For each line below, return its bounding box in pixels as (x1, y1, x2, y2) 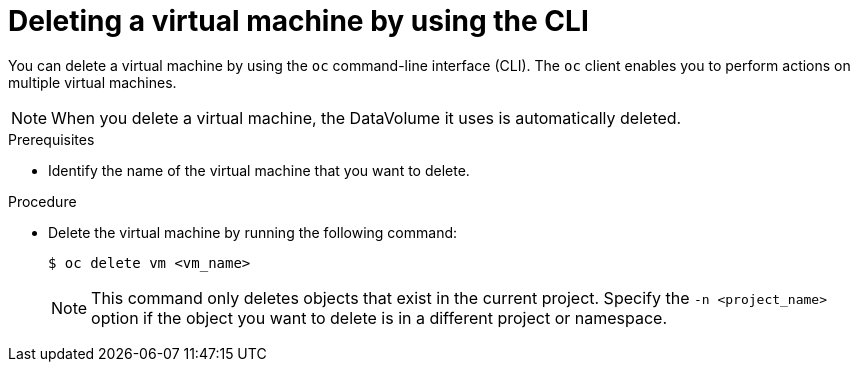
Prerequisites (8, 130, 95, 148)
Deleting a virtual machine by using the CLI (8, 4, 589, 38)
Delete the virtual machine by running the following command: (48, 223, 458, 241)
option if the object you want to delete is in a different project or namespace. (91, 307, 668, 328)
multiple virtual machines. (8, 73, 177, 91)
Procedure (8, 192, 77, 210)
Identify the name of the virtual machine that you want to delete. (48, 161, 470, 179)
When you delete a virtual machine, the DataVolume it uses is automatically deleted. (51, 107, 682, 128)
